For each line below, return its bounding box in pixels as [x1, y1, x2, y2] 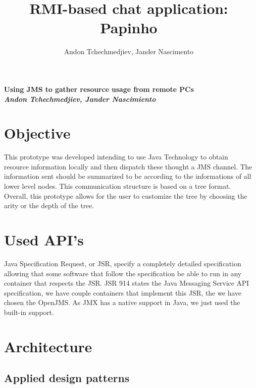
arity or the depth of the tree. [4, 200, 94, 211]
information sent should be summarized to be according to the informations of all [4, 171, 252, 181]
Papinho [100, 17, 157, 38]
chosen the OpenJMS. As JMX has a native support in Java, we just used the [4, 297, 240, 308]
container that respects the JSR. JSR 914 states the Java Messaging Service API [4, 278, 249, 288]
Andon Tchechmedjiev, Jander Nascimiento [4, 93, 156, 104]
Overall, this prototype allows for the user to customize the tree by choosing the [4, 190, 247, 201]
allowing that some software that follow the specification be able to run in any [4, 268, 242, 278]
